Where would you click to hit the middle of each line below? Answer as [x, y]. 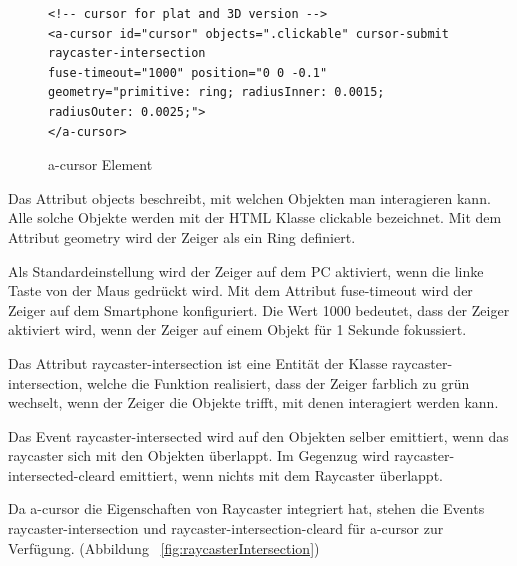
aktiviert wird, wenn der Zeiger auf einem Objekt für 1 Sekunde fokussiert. [237, 329]
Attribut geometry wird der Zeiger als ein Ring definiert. [182, 236]
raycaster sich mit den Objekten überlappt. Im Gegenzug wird [199, 455]
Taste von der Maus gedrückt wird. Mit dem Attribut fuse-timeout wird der [240, 290]
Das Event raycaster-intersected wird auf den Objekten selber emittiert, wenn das [258, 435]
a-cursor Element [100, 164]
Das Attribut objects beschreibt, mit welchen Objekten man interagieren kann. [249, 197]
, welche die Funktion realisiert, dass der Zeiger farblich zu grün [274, 382]
